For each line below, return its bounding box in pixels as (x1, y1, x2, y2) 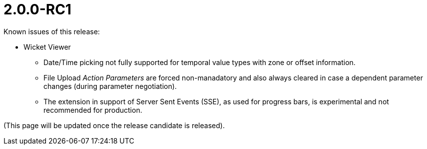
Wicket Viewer (23, 42, 71, 51)
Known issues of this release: (3, 27, 100, 36)
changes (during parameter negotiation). (43, 81, 177, 90)
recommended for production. (43, 105, 142, 114)
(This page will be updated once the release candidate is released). (3, 121, 225, 130)
